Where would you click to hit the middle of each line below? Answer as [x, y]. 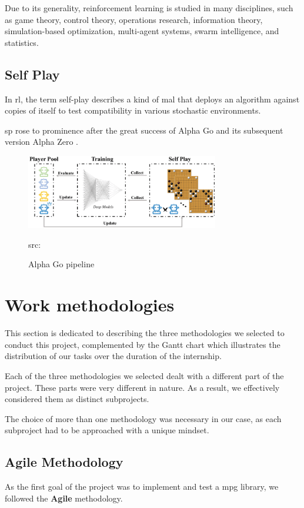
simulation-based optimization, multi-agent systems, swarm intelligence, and [142, 31]
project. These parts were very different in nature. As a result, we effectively [142, 387]
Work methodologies [90, 305]
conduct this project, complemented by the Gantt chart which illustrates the [143, 344]
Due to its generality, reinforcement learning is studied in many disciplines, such [149, 8]
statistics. [22, 42]
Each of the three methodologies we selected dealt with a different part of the [144, 375]
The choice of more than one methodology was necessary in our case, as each [143, 418]
